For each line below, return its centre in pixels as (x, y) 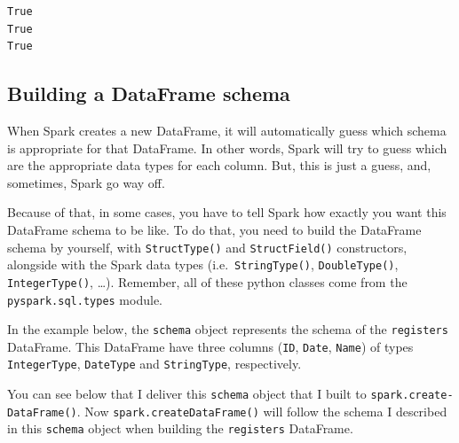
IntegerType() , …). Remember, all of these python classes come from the (207, 281)
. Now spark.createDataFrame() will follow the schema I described (262, 411)
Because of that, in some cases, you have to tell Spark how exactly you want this (227, 212)
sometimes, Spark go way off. (86, 182)
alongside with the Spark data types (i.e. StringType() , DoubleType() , (203, 264)
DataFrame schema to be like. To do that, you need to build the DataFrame (214, 229)
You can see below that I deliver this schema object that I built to (187, 394)
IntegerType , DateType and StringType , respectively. (154, 364)
